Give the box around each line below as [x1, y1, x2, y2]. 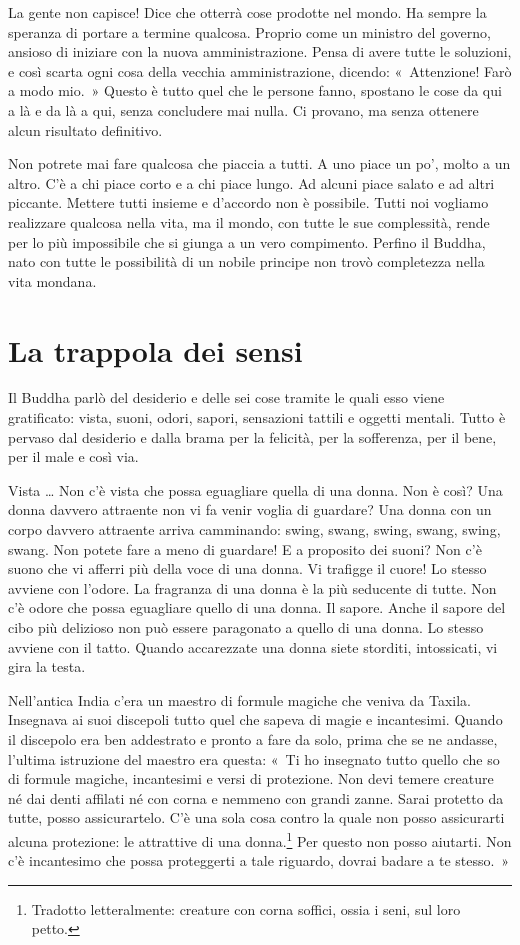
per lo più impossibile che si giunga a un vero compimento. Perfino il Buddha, [8, 231, 486, 252]
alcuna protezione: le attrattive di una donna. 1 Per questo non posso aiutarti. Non [8, 827, 512, 851]
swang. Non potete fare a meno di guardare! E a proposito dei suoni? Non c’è [8, 538, 482, 559]
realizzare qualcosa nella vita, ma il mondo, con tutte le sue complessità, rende [8, 211, 490, 232]
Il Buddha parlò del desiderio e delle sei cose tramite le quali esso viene [8, 387, 445, 408]
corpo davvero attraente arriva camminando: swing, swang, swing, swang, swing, [8, 519, 501, 539]
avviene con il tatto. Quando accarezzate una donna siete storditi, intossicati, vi [8, 636, 498, 657]
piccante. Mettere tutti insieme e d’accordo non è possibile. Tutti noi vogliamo [8, 192, 489, 213]
